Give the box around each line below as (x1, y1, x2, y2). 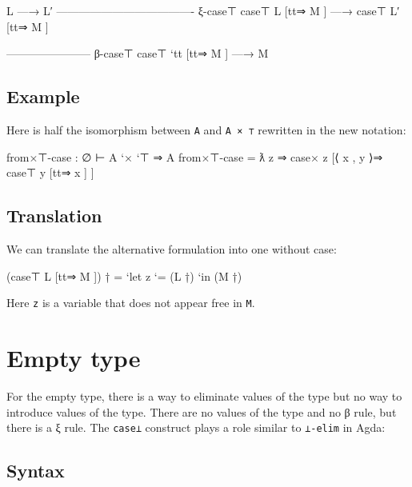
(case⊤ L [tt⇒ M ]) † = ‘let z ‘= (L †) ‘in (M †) (6, 267, 242, 284)
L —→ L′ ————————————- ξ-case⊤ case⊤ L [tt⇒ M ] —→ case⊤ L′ (6, 2, 400, 18)
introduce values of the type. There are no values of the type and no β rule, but (6, 403, 397, 420)
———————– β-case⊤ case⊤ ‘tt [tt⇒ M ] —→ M (6, 45, 269, 62)
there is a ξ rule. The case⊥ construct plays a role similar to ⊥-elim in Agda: (6, 419, 386, 436)
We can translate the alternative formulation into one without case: (6, 241, 337, 257)
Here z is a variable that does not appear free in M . (6, 294, 255, 311)
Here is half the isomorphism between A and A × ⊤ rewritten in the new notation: (6, 121, 406, 138)
